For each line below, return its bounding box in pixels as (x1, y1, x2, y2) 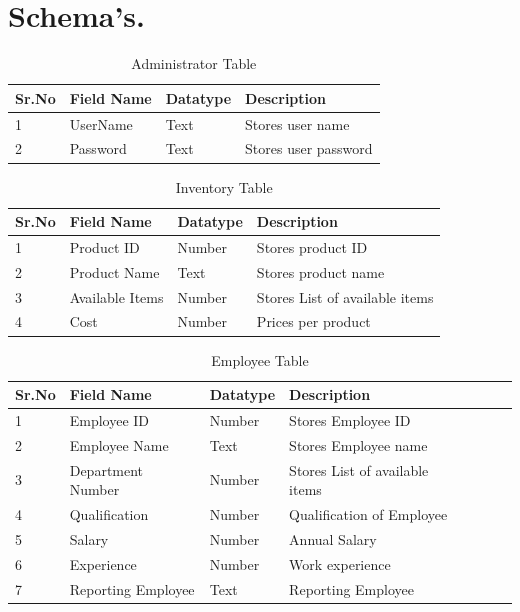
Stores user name (245, 113, 350, 134)
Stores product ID (256, 236, 368, 257)
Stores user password (245, 138, 373, 159)
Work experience (289, 553, 391, 574)
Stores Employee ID (289, 410, 411, 430)
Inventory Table (175, 176, 273, 197)
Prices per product (256, 311, 371, 332)
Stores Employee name (289, 434, 428, 455)
